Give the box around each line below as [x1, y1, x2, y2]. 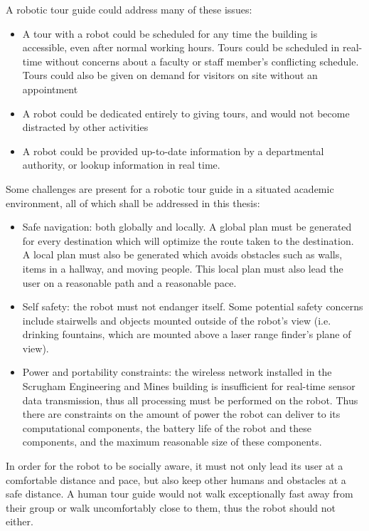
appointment [22, 81, 78, 96]
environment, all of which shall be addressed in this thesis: [6, 195, 260, 210]
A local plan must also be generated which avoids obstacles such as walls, [22, 247, 343, 262]
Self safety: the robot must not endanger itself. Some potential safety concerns [22, 299, 363, 314]
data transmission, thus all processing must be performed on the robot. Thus [22, 392, 358, 407]
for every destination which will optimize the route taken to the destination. [22, 233, 354, 248]
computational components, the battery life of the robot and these [22, 420, 312, 435]
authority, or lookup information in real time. [22, 157, 220, 172]
